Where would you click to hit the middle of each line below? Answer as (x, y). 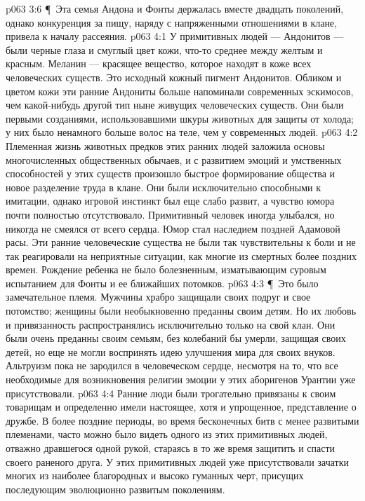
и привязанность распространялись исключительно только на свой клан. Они (171, 324)
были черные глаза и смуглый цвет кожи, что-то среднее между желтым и (164, 49)
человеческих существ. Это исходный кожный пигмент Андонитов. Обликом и (174, 77)
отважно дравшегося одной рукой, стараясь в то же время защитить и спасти (171, 448)
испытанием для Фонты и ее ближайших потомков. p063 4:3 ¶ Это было (162, 283)
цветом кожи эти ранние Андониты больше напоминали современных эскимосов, (180, 91)
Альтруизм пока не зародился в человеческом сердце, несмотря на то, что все (172, 365)
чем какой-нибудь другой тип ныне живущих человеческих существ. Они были (175, 105)
